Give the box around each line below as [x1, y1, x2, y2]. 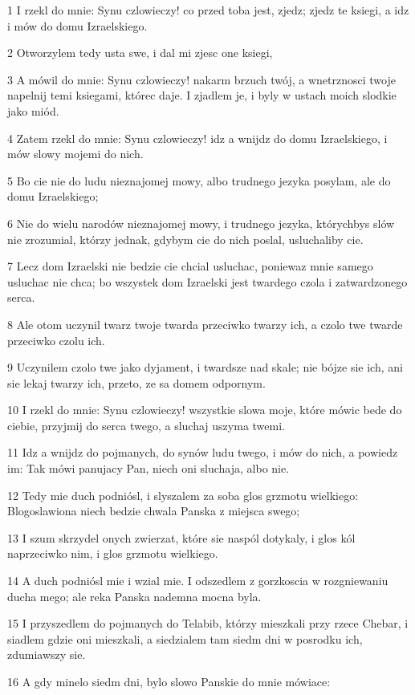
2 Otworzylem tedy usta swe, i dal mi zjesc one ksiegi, [7, 44, 273, 61]
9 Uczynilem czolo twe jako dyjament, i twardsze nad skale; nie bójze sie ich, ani [7, 359, 403, 376]
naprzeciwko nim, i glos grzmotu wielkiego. [7, 545, 218, 562]
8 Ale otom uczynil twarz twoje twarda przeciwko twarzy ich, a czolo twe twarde [7, 315, 403, 332]
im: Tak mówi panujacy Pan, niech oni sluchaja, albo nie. [7, 460, 290, 477]
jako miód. [7, 102, 59, 119]
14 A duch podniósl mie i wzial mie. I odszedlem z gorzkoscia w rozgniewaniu [7, 572, 389, 589]
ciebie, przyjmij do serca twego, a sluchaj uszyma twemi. [7, 417, 285, 433]
